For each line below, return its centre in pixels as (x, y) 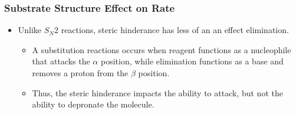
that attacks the (61, 61)
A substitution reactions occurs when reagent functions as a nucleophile (162, 49)
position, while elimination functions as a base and (192, 61)
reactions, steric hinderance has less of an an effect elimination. (175, 30)
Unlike (30, 30)
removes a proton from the (80, 73)
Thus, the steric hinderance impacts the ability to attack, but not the (157, 92)
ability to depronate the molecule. (93, 104)
